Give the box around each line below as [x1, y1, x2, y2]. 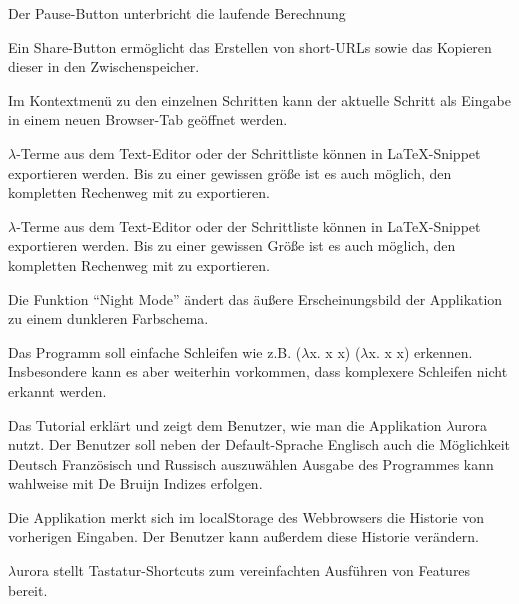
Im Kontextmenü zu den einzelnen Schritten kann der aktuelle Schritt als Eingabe [8, 89, 511, 110]
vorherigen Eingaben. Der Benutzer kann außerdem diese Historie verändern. [8, 526, 479, 547]
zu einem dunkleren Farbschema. [8, 308, 209, 329]
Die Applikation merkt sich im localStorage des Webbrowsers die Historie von [8, 506, 484, 527]
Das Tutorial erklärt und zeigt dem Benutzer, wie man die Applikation [8, 414, 442, 435]
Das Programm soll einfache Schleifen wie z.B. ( [8, 341, 302, 362]
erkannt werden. [8, 380, 107, 401]
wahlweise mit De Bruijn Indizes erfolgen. [8, 473, 263, 494]
